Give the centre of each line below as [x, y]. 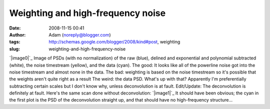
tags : [15, 42]
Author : [17, 34]
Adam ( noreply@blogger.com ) [80, 34]
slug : [14, 49]
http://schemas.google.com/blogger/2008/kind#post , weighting [114, 42]
